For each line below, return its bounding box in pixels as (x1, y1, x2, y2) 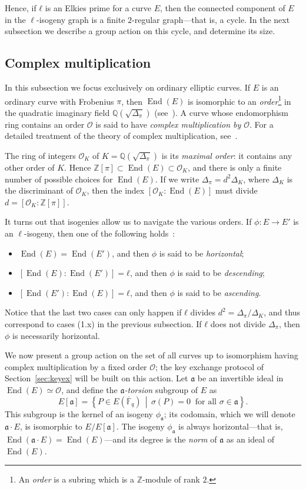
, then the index (87, 184, 145, 197)
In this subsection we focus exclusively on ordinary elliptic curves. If (5, 81, 251, 93)
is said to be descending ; (177, 267, 265, 279)
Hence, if (5, 2, 36, 14)
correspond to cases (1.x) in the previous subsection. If (5, 317, 202, 330)
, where (243, 172, 270, 185)
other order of (5, 161, 55, 174)
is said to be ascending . (177, 286, 261, 298)
